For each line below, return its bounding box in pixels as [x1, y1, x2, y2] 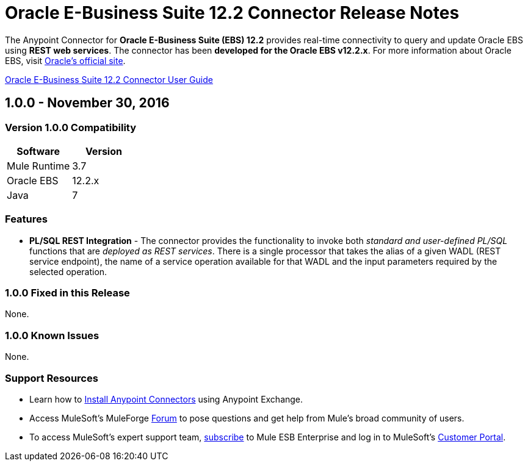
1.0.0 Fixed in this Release [5, 287, 130, 299]
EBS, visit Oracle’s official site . [5, 55, 126, 66]
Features [5, 213, 48, 226]
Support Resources [5, 371, 98, 384]
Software [16, 145, 60, 157]
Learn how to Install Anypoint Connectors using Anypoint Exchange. [29, 393, 303, 404]
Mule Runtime [7, 159, 70, 172]
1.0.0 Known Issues [5, 329, 99, 342]
